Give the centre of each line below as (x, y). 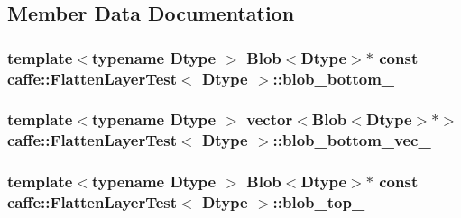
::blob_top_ (319, 202)
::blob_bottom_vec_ (352, 140)
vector (270, 119)
